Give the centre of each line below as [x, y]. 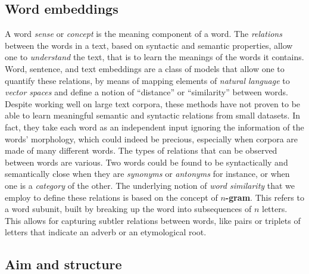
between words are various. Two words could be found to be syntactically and [146, 162]
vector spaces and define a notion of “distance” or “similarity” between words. [146, 92]
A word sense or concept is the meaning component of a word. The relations [143, 34]
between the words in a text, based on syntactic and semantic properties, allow [149, 45]
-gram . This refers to [265, 197]
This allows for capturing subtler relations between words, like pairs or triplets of [153, 220]
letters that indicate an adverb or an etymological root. [106, 232]
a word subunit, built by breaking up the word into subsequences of [128, 209]
